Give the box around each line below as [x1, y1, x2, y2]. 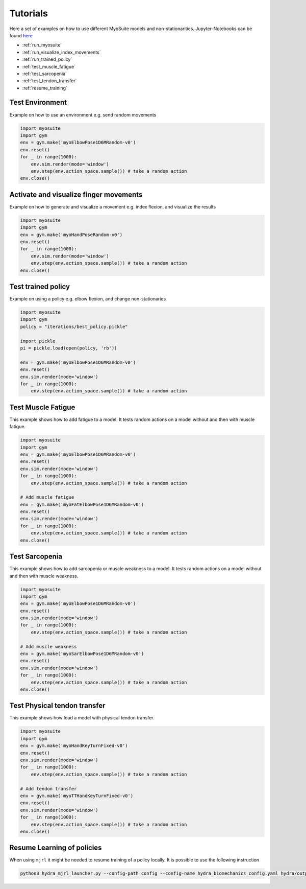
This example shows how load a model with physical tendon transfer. [9, 715, 155, 721]
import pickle [20, 338, 56, 344]
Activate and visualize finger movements [9, 190, 143, 199]
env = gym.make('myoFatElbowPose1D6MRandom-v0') [20, 501, 144, 507]
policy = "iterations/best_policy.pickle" [20, 323, 128, 330]
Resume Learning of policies [9, 844, 102, 852]
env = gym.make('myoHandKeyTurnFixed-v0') [20, 743, 128, 748]
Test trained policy [9, 282, 70, 291]
